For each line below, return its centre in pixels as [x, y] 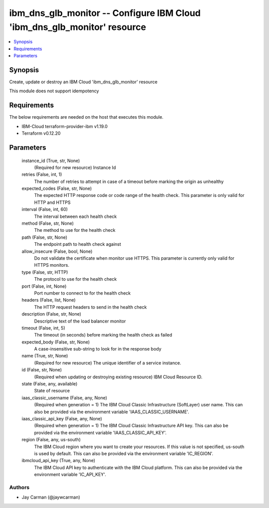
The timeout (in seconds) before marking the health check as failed [103, 335]
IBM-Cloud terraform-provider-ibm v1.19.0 [65, 126]
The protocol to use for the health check [75, 279]
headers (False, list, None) [49, 300]
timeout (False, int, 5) [44, 328]
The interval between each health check [75, 216]
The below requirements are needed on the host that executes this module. [86, 117]
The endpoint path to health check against [78, 244]
